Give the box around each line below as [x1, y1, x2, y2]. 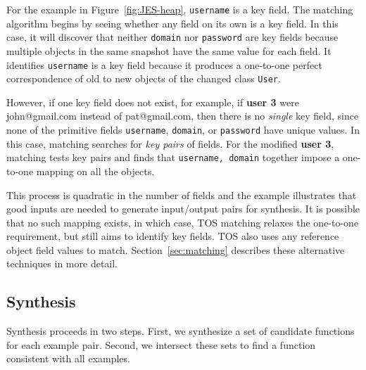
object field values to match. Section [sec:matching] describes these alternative [6, 242, 345, 257]
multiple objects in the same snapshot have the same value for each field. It [6, 43, 332, 58]
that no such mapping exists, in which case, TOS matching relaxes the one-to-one [6, 215, 359, 229]
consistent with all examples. [6, 351, 130, 366]
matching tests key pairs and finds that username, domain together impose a [6, 150, 340, 165]
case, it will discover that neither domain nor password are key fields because [6, 30, 339, 44]
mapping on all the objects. [36, 163, 155, 178]
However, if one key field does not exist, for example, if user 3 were [6, 94, 299, 109]
